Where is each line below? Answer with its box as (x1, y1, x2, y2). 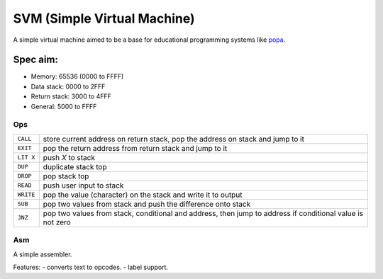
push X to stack (43, 152, 96, 162)
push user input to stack (43, 181, 124, 190)
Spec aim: (13, 54, 58, 66)
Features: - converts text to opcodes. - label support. (13, 263, 169, 271)
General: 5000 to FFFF (30, 102, 97, 110)
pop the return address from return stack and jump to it (43, 143, 228, 153)
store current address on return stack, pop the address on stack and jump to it (43, 134, 305, 144)
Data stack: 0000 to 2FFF (30, 82, 106, 91)
